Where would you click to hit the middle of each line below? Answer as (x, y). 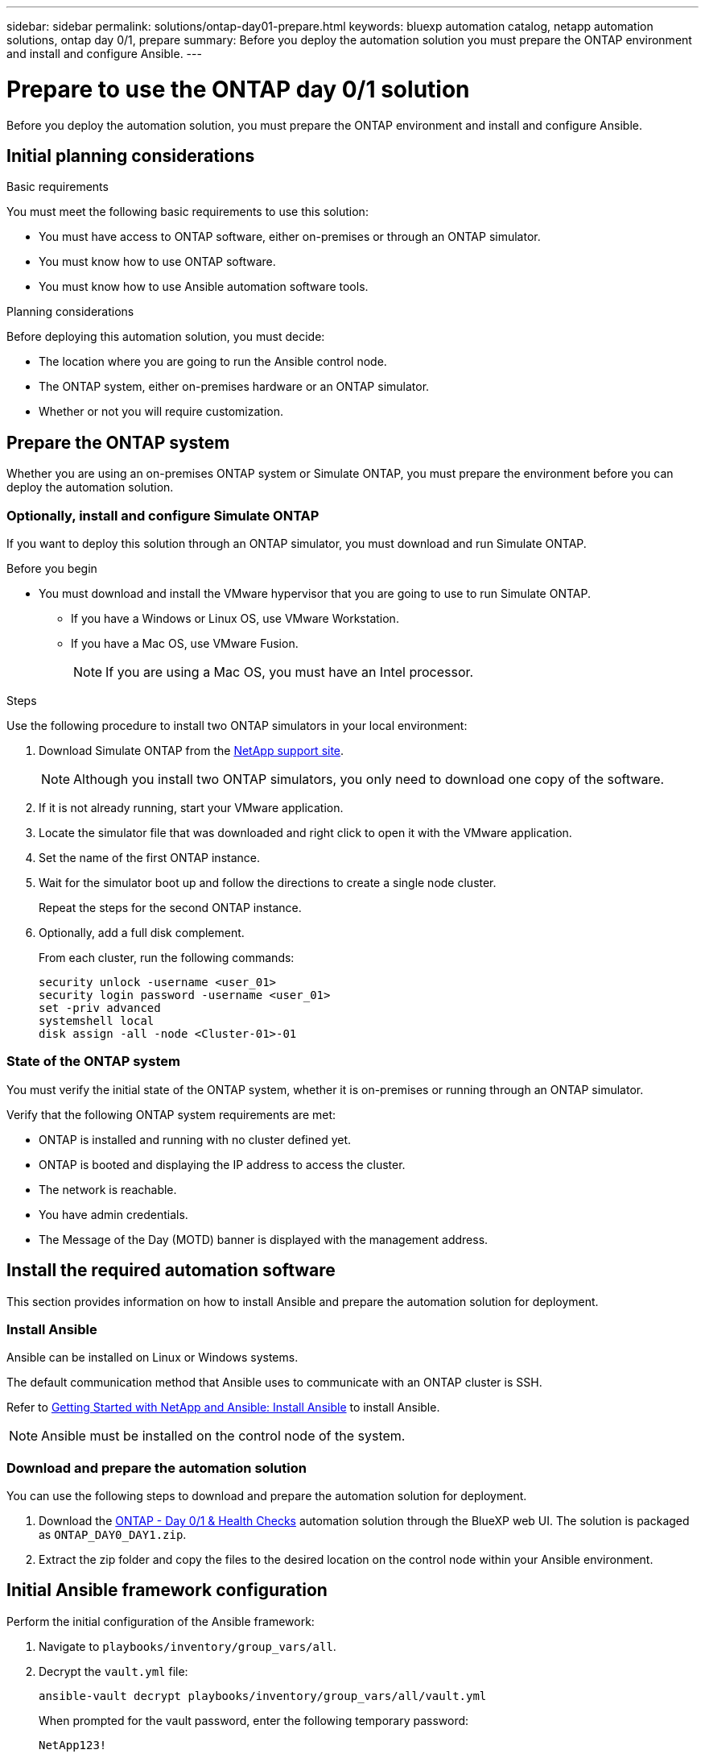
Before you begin (52, 568)
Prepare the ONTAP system (118, 442)
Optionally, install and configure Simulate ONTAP (163, 515)
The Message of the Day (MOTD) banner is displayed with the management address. (264, 1239)
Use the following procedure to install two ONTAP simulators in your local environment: (237, 725)
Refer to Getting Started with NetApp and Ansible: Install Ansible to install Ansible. (223, 1408)
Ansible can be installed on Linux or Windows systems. (153, 1358)
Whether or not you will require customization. (161, 412)
